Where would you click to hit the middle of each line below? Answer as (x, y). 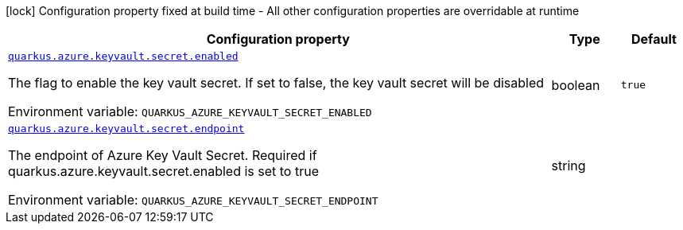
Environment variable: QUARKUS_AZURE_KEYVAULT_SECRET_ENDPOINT (193, 200)
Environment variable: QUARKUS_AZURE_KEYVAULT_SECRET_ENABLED (190, 111)
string (569, 165)
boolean (576, 85)
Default (654, 39)
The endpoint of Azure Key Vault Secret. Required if (163, 155)
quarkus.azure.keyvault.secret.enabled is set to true (163, 171)
